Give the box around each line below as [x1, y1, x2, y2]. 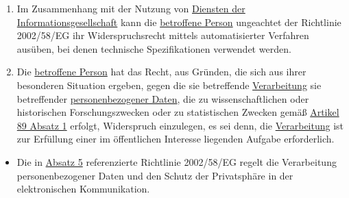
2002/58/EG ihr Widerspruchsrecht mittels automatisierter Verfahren [16, 28, 309, 42]
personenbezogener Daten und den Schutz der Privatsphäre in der [16, 168, 293, 182]
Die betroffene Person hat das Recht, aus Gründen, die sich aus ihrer [16, 64, 306, 79]
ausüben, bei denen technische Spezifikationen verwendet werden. [16, 41, 291, 55]
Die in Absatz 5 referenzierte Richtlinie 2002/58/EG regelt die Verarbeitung [16, 154, 337, 169]
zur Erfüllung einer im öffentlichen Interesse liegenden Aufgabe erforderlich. [16, 132, 335, 146]
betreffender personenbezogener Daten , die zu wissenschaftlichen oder [16, 91, 309, 106]
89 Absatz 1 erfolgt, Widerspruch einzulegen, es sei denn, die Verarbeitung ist [16, 118, 344, 132]
